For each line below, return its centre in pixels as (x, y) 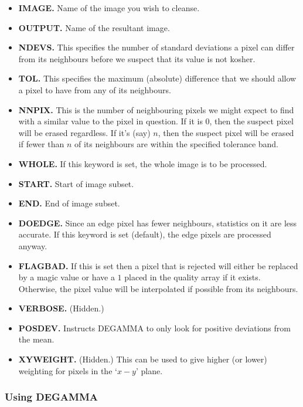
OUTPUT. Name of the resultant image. (94, 27)
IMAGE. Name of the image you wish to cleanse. (109, 8)
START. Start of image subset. (76, 183)
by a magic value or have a (67, 277)
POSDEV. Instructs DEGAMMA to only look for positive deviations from (154, 328)
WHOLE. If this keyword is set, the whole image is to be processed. (143, 163)
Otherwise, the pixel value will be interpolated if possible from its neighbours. (158, 288)
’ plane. (149, 370)
